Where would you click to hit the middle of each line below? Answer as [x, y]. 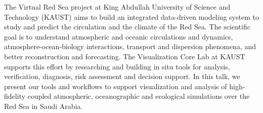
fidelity [15, 96]
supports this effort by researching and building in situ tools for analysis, [117, 66]
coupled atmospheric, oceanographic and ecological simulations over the [139, 96]
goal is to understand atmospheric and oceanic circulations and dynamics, [119, 36]
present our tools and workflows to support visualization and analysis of [116, 86]
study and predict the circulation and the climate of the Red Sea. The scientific [127, 27]
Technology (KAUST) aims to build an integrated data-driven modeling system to [131, 16]
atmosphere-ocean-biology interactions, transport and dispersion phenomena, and [130, 46]
